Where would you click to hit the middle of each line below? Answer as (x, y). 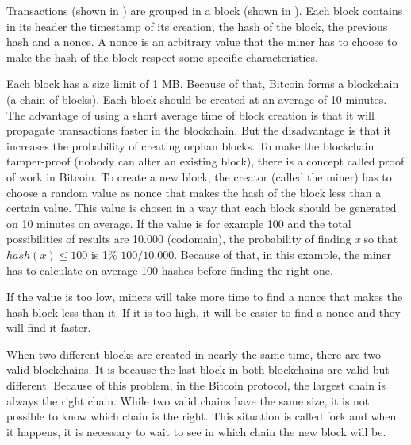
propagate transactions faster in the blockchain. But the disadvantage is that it (199, 130)
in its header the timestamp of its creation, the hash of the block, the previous (197, 26)
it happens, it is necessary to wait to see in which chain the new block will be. (196, 431)
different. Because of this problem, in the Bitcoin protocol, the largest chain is (196, 385)
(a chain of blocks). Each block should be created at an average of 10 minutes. (197, 99)
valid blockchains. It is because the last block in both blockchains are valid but (198, 369)
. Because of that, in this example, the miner (283, 254)
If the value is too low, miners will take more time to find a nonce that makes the (205, 297)
